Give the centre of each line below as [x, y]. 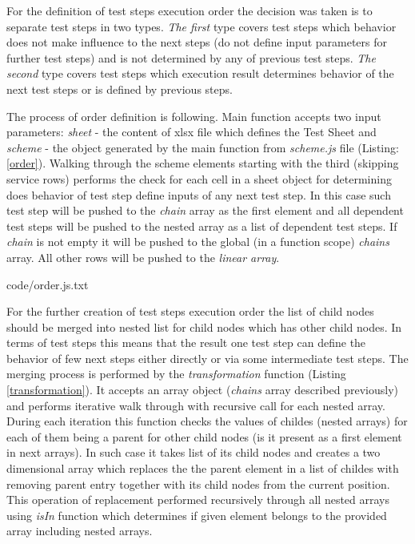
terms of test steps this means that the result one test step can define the [186, 343]
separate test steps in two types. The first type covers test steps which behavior [202, 26]
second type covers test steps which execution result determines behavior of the [200, 73]
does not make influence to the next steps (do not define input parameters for [197, 42]
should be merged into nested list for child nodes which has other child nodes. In [204, 326]
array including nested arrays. [80, 531]
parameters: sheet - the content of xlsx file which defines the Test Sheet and [192, 132]
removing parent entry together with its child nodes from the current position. [198, 484]
